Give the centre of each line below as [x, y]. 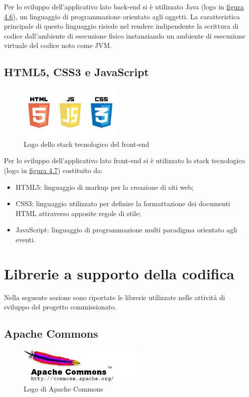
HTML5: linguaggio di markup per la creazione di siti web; [105, 187]
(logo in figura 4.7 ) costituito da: [53, 170]
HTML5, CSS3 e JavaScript [76, 72]
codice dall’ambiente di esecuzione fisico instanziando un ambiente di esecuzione [125, 35]
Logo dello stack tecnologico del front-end [87, 144]
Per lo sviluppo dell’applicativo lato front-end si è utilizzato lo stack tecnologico [124, 160]
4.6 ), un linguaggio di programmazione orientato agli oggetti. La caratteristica [122, 16]
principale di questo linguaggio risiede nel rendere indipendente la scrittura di [121, 26]
